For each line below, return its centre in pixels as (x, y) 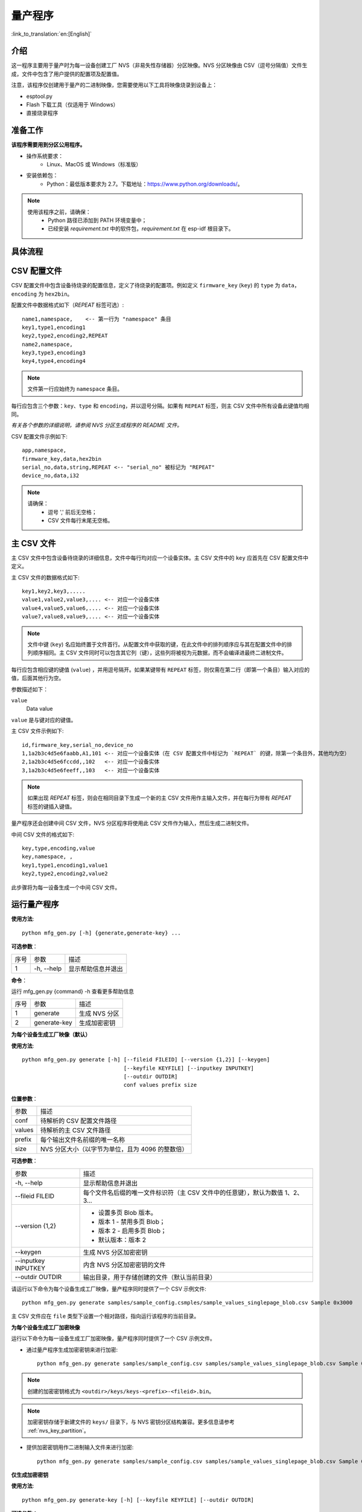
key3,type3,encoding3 (54, 353)
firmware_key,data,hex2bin (62, 459)
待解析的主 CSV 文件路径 (75, 1130)
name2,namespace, (47, 344)
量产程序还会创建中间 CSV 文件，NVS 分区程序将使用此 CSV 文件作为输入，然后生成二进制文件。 (132, 823)
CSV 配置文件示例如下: (39, 436)
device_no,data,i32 (51, 476)
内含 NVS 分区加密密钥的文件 (124, 1265)
